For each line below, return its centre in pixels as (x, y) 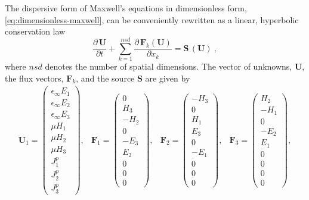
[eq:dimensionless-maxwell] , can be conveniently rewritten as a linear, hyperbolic (152, 19)
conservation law (35, 31)
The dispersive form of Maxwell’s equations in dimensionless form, (126, 8)
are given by (168, 78)
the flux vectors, (34, 78)
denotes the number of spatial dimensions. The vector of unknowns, (169, 66)
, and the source (105, 78)
